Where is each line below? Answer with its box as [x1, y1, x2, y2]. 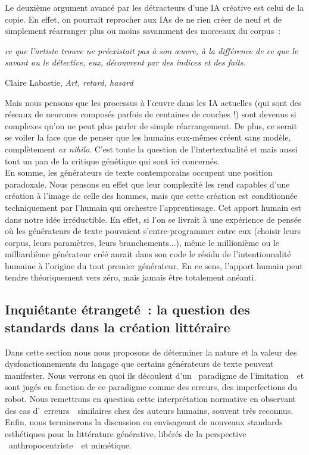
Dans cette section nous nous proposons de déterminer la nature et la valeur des [5, 345, 297, 358]
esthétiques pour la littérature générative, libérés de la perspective [5, 427, 246, 440]
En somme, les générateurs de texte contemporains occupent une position [5, 166, 273, 179]
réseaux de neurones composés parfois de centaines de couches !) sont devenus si [5, 108, 296, 120]
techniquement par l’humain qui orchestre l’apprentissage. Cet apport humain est [5, 201, 301, 213]
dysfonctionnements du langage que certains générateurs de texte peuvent [5, 357, 274, 370]
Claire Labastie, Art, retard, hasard [5, 76, 133, 88]
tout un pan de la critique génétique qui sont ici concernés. [5, 154, 220, 167]
